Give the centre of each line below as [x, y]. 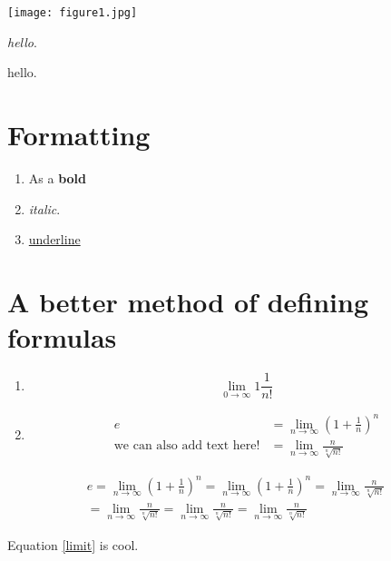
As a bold [57, 177]
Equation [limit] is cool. [73, 544]
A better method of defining [188, 301]
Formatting [79, 135]
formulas [62, 337]
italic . [44, 208]
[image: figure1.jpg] [73, 13]
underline [54, 239]
